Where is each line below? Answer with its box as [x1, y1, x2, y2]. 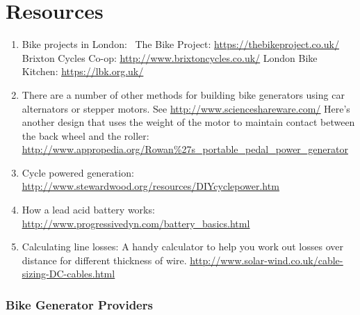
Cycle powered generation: [22, 165, 134, 179]
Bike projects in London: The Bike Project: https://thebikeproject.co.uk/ [22, 37, 339, 51]
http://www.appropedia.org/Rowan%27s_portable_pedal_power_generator [22, 142, 348, 156]
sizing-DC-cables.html [22, 266, 115, 281]
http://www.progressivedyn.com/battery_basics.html [22, 216, 250, 230]
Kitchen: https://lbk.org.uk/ [22, 64, 144, 79]
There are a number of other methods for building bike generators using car [22, 87, 345, 102]
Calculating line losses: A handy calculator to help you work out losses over [22, 239, 343, 254]
